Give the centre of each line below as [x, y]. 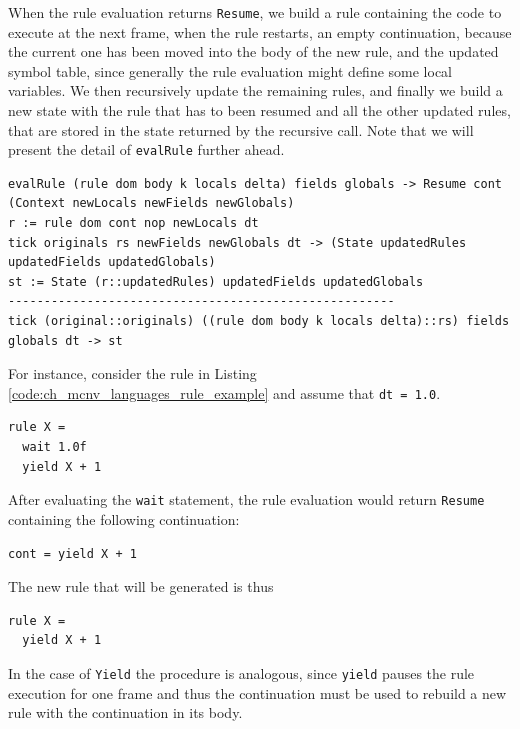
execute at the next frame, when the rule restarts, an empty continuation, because [260, 31]
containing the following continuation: [124, 518]
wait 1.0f [54, 447]
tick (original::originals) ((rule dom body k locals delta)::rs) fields [259, 321]
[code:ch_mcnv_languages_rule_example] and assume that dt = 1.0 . [224, 392]
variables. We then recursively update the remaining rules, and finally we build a [255, 90]
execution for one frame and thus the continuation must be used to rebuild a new [257, 692]
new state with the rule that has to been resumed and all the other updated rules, [259, 110]
